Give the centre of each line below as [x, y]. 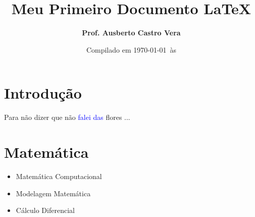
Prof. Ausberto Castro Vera [131, 33]
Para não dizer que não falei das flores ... [67, 117]
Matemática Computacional [59, 176]
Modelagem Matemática [53, 193]
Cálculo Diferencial [45, 210]
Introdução [43, 93]
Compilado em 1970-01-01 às [131, 49]
